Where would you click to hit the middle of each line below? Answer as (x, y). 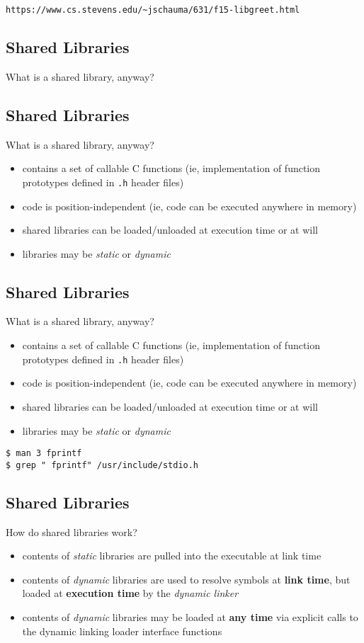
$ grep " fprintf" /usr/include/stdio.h (102, 465)
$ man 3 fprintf (44, 454)
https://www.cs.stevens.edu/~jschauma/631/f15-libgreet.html (153, 10)
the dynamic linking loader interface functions (122, 631)
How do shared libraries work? (72, 531)
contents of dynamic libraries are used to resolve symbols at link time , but (186, 579)
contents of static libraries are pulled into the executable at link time (172, 556)
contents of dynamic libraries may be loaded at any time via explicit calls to (190, 617)
